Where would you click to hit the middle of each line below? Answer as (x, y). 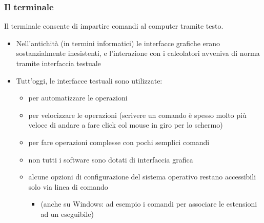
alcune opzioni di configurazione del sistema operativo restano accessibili (142, 177)
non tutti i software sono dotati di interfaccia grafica (111, 159)
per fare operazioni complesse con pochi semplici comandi (119, 142)
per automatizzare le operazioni (78, 98)
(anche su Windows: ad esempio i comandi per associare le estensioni (149, 204)
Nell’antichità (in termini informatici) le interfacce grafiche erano (118, 43)
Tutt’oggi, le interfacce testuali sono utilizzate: (89, 80)
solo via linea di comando (68, 186)
